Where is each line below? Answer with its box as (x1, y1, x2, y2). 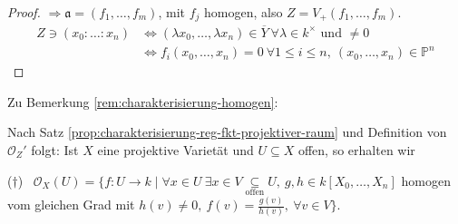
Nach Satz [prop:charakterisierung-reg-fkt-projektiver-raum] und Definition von (7, 122, 447, 141)
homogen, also (204, 3, 283, 21)
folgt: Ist (31, 141, 79, 160)
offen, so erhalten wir (297, 141, 415, 160)
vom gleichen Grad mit (7, 195, 135, 214)
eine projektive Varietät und (97, 141, 254, 160)
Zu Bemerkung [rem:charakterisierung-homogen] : (7, 92, 278, 111)
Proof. (7, 3, 41, 21)
